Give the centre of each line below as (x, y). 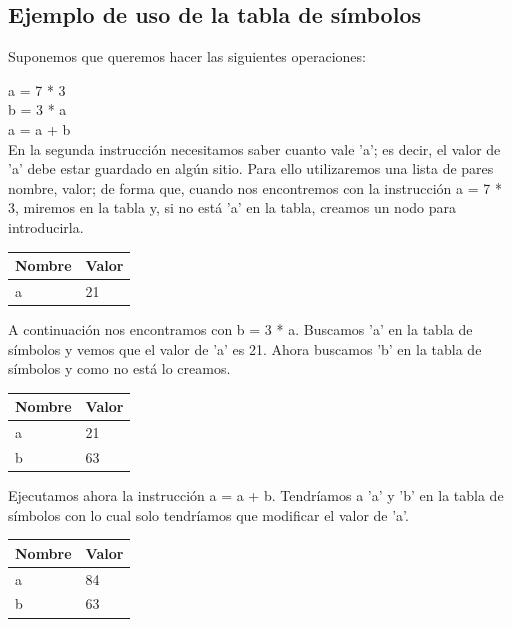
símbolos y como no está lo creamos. (119, 368)
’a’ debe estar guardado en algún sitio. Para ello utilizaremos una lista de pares (251, 168)
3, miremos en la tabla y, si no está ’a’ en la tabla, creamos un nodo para (232, 207)
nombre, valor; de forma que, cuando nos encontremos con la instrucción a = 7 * (255, 187)
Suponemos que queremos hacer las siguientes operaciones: (187, 56)
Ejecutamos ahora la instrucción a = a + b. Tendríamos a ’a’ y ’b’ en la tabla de (256, 495)
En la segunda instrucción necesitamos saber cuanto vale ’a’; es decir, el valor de (254, 148)
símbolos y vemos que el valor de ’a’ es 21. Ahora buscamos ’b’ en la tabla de (245, 348)
